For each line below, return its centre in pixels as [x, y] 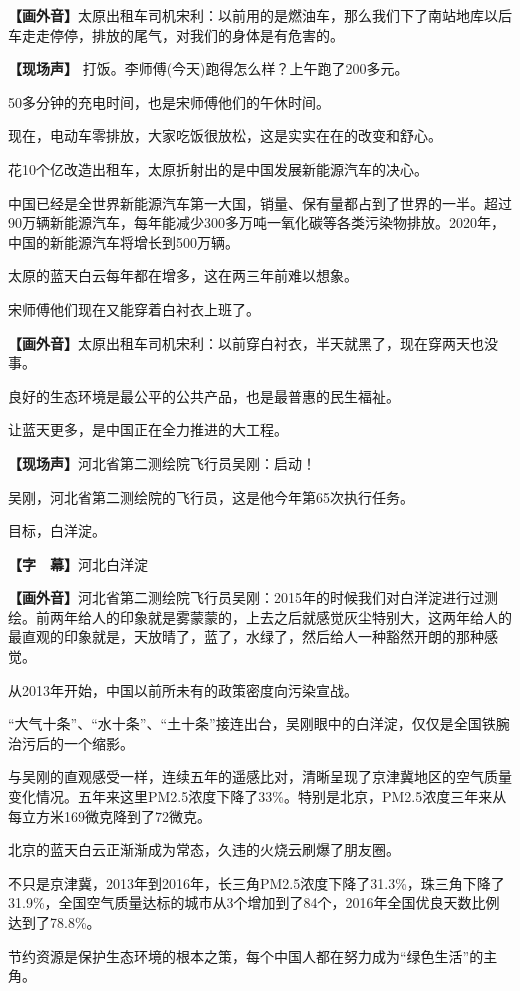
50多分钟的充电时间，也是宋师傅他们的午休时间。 [169, 101]
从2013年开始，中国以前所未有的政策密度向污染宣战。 [183, 689]
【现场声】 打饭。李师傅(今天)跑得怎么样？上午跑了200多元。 [208, 68]
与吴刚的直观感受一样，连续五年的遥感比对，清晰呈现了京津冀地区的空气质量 [260, 776]
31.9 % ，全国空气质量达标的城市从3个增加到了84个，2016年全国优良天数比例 [254, 902]
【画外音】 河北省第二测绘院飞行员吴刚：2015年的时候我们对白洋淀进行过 [246, 597]
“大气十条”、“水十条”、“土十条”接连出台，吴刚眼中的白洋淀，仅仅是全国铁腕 [259, 723]
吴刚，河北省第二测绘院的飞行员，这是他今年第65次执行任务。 [211, 496]
